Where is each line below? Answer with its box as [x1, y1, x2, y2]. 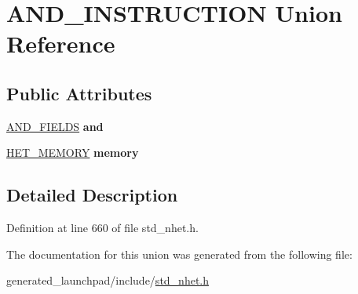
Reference [6, 27, 115, 60]
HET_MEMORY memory [6, 144, 139, 161]
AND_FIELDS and [6, 118, 104, 134]
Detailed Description [6, 183, 178, 207]
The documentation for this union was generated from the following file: [6, 245, 353, 262]
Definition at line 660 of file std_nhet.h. [6, 220, 199, 236]
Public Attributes [6, 81, 152, 105]
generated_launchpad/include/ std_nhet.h [6, 272, 210, 289]
